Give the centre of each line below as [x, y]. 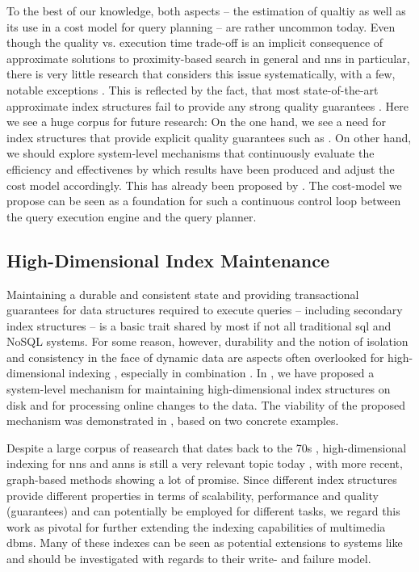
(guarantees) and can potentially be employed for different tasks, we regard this [203, 511]
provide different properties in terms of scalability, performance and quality [193, 495]
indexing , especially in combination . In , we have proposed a [222, 373]
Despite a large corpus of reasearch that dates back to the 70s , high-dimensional [207, 447]
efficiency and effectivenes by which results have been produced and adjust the [201, 168]
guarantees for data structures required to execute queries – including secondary [205, 310]
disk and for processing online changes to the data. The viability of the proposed [206, 404]
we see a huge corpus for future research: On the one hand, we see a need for [196, 122]
